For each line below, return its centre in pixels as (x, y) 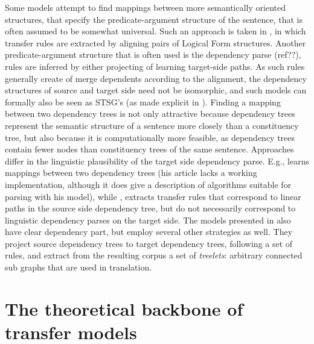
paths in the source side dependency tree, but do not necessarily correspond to (150, 208)
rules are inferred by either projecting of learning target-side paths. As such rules (155, 66)
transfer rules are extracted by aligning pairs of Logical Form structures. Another (155, 42)
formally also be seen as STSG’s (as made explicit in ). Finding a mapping (143, 102)
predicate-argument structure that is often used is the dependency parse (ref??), (153, 55)
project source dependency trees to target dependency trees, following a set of (149, 243)
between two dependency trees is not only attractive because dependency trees (150, 114)
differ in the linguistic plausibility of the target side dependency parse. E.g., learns (157, 161)
